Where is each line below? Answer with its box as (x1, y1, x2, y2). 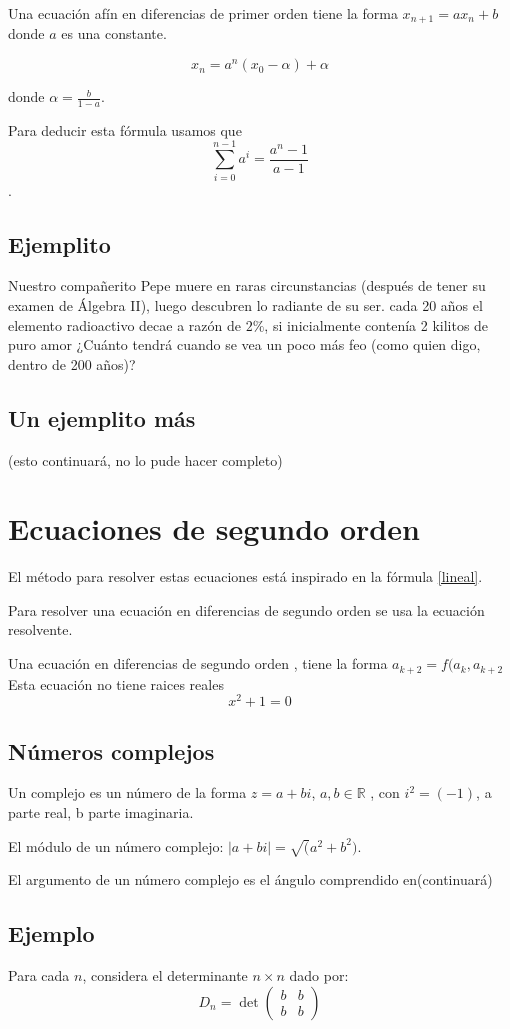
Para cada (8, 965, 70, 986)
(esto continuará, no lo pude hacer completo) (8, 449, 283, 470)
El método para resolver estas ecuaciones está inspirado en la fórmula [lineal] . (8, 566, 483, 587)
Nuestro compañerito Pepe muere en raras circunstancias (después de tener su (8, 275, 486, 296)
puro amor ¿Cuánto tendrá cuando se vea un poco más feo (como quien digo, (8, 334, 481, 355)
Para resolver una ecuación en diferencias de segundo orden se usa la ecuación (8, 599, 485, 620)
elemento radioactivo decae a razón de (8, 314, 241, 335)
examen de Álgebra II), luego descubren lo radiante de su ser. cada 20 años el (8, 294, 483, 315)
